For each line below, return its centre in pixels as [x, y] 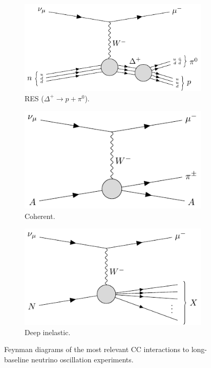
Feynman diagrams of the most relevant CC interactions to [97, 349]
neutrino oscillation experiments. [82, 359]
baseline [17, 359]
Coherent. [40, 216]
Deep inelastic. [48, 332]
